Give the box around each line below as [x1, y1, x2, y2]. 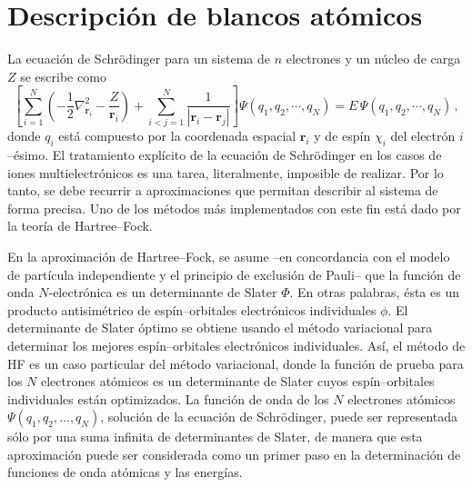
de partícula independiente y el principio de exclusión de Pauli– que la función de [7, 264, 461, 283]
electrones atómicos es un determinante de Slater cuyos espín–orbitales [40, 372, 435, 391]
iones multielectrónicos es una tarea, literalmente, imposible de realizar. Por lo [7, 163, 444, 182]
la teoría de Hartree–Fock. [7, 216, 153, 235]
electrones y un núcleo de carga [286, 49, 461, 68]
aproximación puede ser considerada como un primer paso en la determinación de [7, 444, 461, 463]
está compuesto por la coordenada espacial [58, 126, 296, 145]
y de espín [314, 126, 371, 145]
